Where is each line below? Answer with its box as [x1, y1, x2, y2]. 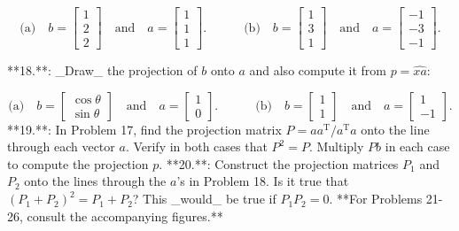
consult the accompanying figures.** [27, 206, 223, 225]
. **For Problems [329, 189, 423, 208]
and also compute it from [249, 61, 386, 80]
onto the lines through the [24, 172, 167, 190]
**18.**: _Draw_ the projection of [7, 61, 198, 80]
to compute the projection [7, 154, 149, 173]
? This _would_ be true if [132, 189, 276, 208]
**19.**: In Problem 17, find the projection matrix [7, 119, 282, 138]
